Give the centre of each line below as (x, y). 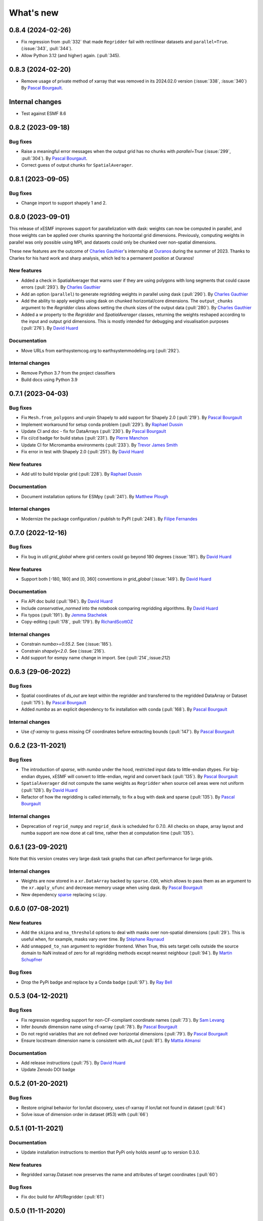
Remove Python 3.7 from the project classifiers (68, 373)
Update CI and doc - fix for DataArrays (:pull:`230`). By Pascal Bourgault (94, 431)
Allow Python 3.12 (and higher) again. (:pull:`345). (71, 55)
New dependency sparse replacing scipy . (64, 894)
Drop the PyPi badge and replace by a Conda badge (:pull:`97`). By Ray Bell (97, 982)
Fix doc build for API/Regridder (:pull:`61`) (63, 1197)
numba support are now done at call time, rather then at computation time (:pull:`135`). (108, 833)
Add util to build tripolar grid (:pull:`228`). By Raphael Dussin (82, 474)
